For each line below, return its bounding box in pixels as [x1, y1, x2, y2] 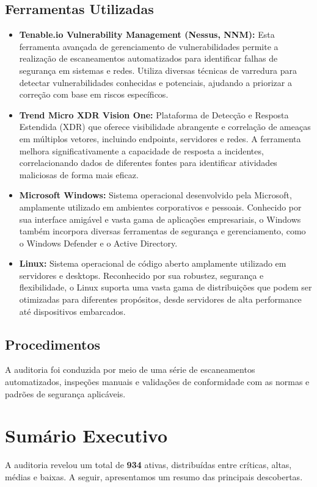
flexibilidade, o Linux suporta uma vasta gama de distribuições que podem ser [19, 281, 312, 294]
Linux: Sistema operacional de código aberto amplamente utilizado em [19, 257, 286, 270]
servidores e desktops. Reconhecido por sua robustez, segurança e [19, 269, 264, 281]
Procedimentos [5, 334, 101, 353]
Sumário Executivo [5, 423, 168, 448]
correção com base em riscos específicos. [19, 88, 169, 101]
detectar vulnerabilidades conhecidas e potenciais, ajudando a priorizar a [19, 76, 292, 88]
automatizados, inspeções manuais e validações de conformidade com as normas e [5, 375, 310, 388]
